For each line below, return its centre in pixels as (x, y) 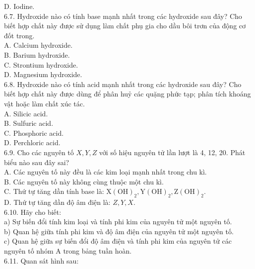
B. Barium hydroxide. (37, 54)
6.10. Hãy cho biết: (33, 212)
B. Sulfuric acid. (29, 123)
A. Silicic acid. (26, 113)
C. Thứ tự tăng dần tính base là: (54, 191)
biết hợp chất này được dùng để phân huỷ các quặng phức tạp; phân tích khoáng (127, 94)
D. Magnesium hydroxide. (43, 74)
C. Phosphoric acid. (34, 133)
